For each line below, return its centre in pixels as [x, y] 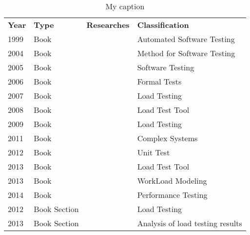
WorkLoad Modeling [172, 181]
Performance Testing [172, 195]
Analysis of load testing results [190, 223]
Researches [108, 25]
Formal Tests [159, 81]
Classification [163, 25]
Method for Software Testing [186, 53]
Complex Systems [167, 138]
